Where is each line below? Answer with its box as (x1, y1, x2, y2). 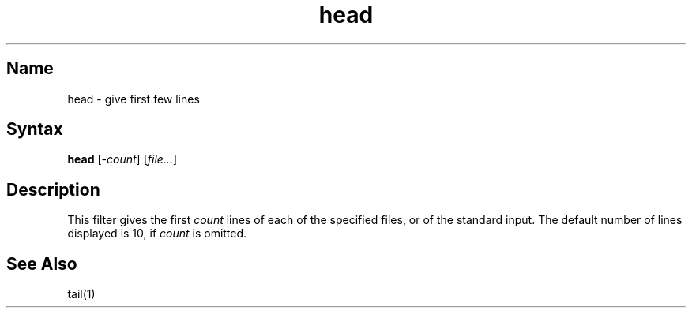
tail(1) (67, 287, 96, 301)
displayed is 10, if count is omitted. (67, 226, 247, 241)
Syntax (6, 119, 63, 140)
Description (6, 179, 100, 200)
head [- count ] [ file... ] (67, 152, 178, 166)
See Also (6, 253, 77, 274)
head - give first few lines (67, 92, 200, 106)
